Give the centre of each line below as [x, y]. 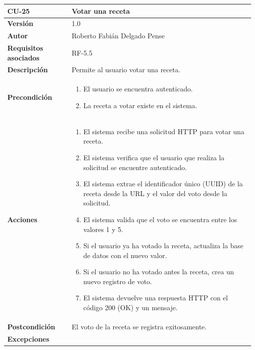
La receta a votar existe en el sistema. [140, 105]
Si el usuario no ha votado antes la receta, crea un [159, 272]
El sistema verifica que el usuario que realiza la [154, 157]
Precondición [30, 97]
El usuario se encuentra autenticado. [138, 89]
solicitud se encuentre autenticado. [135, 167]
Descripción [28, 70]
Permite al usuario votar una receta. [126, 70]
